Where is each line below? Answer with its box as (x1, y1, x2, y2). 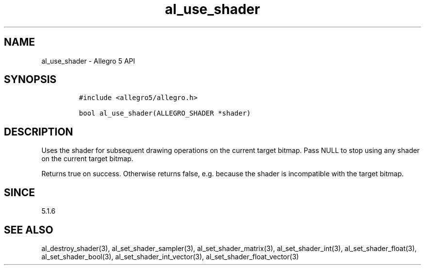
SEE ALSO (4, 223, 53, 236)
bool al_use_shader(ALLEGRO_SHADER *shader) (79, 109, 251, 118)
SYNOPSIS (4, 73, 57, 86)
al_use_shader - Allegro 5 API (41, 56, 135, 65)
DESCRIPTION (4, 125, 73, 138)
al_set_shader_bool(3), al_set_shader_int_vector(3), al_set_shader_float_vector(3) (41, 252, 299, 261)
